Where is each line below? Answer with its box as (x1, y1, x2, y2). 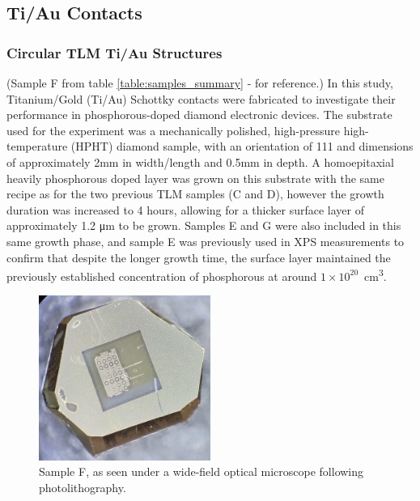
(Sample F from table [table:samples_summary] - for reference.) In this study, (6, 74, 393, 91)
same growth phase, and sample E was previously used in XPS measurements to (6, 232, 405, 249)
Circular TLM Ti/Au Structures (6, 42, 223, 62)
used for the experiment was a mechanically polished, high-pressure (6, 121, 340, 138)
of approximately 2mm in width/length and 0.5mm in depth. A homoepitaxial (6, 153, 394, 170)
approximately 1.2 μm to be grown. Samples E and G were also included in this (6, 217, 401, 234)
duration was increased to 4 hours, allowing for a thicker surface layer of (6, 201, 364, 218)
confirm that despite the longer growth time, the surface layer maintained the (6, 248, 391, 265)
